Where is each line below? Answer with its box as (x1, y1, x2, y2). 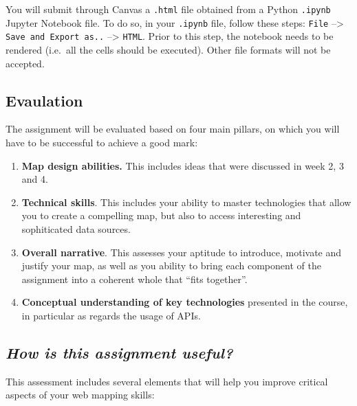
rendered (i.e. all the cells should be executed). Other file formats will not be (6, 42, 331, 56)
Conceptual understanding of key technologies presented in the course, (21, 295, 348, 309)
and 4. (21, 172, 48, 186)
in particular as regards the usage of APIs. (21, 308, 201, 322)
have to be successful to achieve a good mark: (6, 135, 198, 149)
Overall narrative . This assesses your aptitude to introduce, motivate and (21, 245, 342, 259)
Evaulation (6, 89, 83, 111)
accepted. (6, 56, 45, 70)
